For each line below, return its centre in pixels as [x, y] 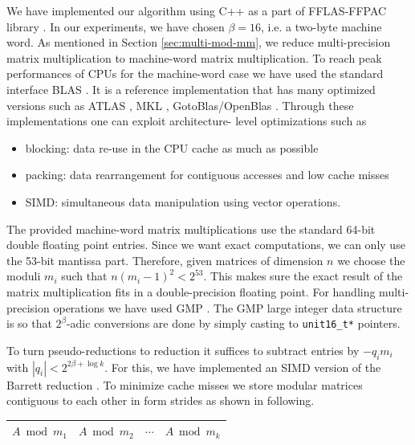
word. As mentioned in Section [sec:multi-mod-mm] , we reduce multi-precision [199, 42]
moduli [24, 276]
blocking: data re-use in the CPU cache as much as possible [172, 147]
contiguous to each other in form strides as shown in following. [161, 400]
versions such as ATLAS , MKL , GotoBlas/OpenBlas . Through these [180, 105]
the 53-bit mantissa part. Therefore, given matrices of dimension [165, 260]
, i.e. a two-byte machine [321, 26]
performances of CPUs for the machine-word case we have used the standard [195, 73]
